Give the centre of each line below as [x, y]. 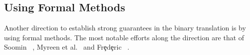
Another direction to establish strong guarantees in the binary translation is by [125, 28]
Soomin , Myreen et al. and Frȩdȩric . [67, 47]
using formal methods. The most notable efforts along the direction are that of [124, 37]
